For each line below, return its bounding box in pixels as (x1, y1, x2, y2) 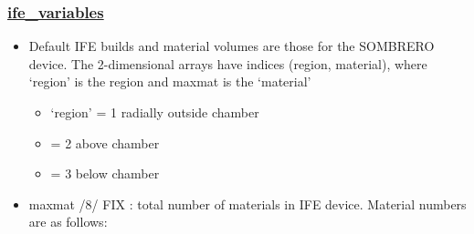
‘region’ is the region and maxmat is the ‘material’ (28, 72, 311, 91)
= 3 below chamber (50, 164, 160, 183)
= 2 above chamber (50, 133, 160, 152)
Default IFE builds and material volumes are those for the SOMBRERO (28, 36, 435, 56)
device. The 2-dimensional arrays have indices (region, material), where (28, 54, 427, 73)
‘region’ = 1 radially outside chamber (50, 103, 259, 121)
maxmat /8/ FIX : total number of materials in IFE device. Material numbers (28, 194, 467, 213)
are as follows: (28, 212, 108, 231)
